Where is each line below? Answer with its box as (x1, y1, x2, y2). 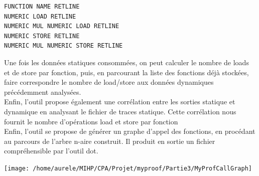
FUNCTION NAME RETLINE (4, 3, 80, 10)
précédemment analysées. (4, 86, 81, 97)
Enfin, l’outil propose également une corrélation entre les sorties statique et (4, 96, 235, 107)
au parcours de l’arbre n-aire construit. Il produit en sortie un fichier (4, 135, 215, 146)
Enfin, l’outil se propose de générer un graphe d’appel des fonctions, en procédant (4, 126, 255, 136)
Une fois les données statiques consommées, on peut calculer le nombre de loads (4, 57, 249, 67)
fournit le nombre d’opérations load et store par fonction (4, 116, 178, 126)
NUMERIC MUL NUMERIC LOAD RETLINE (4, 23, 119, 30)
